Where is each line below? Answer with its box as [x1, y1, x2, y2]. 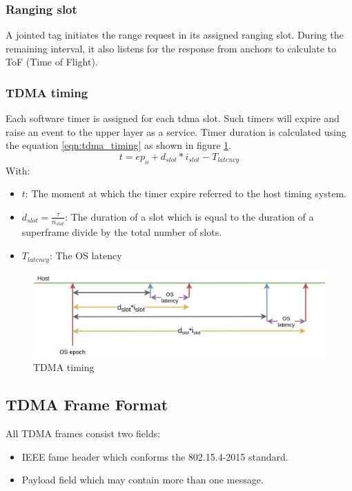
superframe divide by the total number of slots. [21, 225, 222, 239]
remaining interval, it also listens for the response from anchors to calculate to [6, 41, 337, 55]
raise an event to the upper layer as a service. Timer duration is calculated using [6, 124, 346, 139]
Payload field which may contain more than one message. [21, 472, 264, 487]
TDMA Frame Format [6, 394, 168, 415]
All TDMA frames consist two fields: [6, 426, 161, 441]
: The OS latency [49, 248, 122, 263]
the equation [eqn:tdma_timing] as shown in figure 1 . [6, 138, 231, 152]
